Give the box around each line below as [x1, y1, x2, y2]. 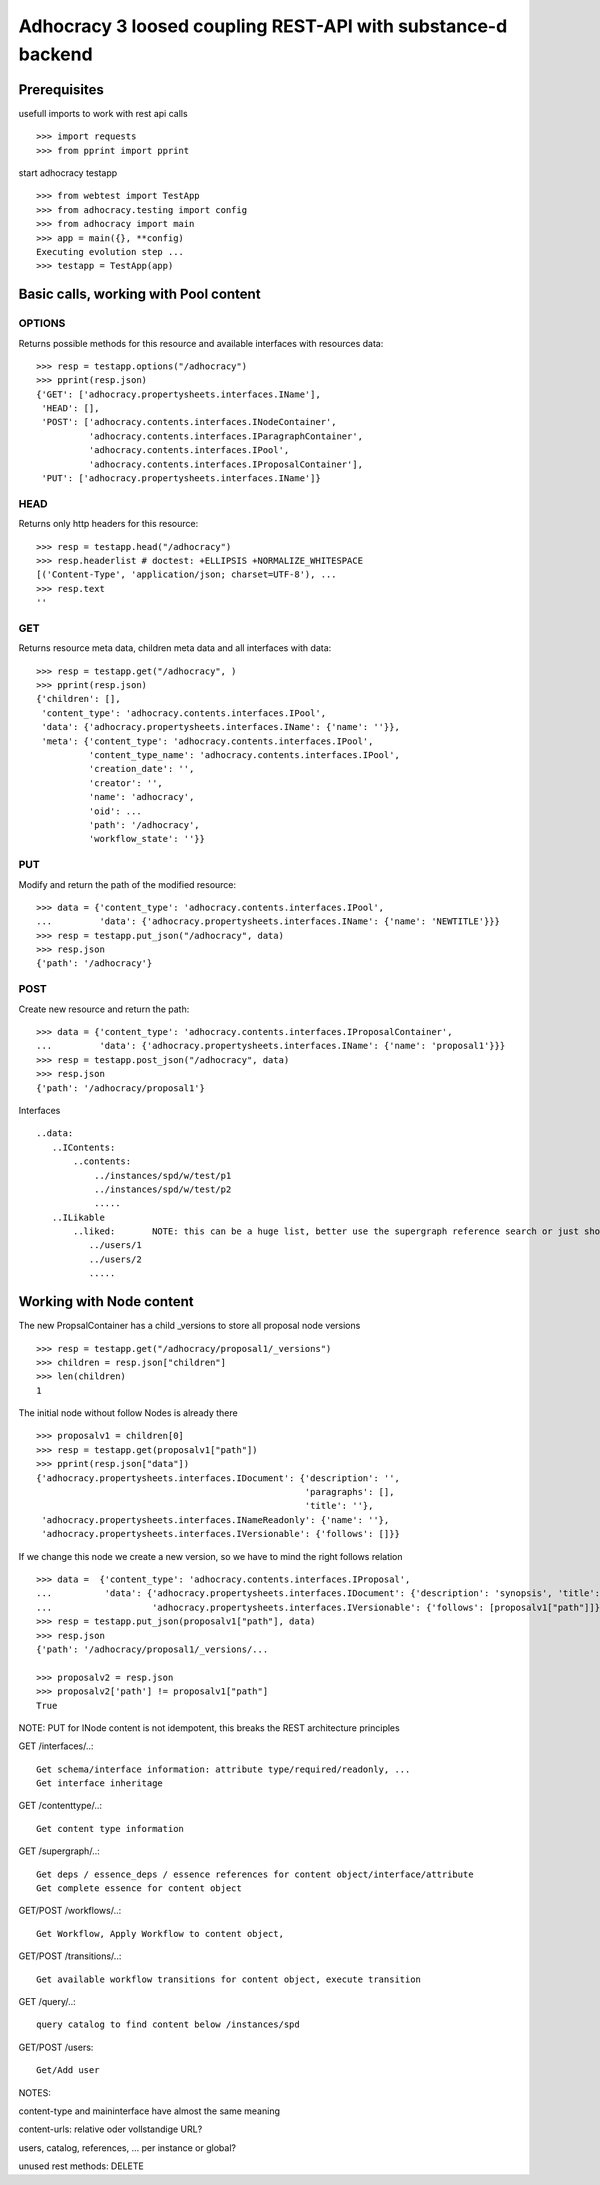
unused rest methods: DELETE [18, 2160, 144, 2172]
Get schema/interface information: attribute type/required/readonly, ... [36, 1763, 411, 1775]
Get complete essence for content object [36, 1883, 242, 1894]
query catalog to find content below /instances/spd [36, 2019, 300, 2030]
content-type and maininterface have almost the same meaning [18, 2105, 280, 2117]
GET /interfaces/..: [18, 1740, 94, 1752]
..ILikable [51, 1211, 105, 1223]
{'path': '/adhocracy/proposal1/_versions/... [36, 1643, 269, 1655]
